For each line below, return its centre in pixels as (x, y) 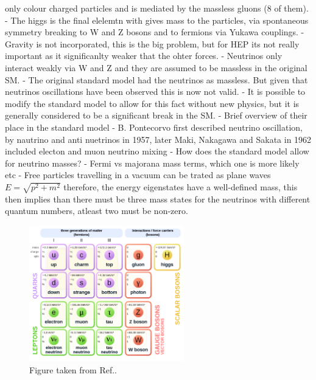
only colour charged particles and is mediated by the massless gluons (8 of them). (157, 8)
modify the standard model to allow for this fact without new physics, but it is (152, 103)
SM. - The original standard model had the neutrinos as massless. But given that (156, 79)
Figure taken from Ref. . (73, 369)
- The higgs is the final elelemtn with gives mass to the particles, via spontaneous (157, 20)
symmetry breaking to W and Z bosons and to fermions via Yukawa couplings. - (155, 32)
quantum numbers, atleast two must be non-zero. (97, 211)
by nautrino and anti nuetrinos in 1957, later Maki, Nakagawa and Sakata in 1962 (158, 139)
